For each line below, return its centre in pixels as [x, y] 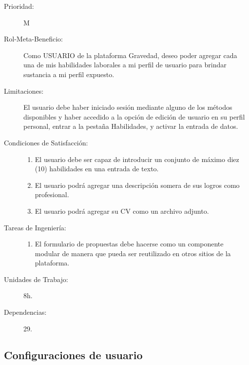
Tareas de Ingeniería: [35, 227]
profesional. [52, 194]
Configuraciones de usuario [73, 355]
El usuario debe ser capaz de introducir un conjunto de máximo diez [137, 159]
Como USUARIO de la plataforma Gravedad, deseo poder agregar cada [130, 55]
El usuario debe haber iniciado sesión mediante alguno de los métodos [128, 107]
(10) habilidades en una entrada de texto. [97, 169]
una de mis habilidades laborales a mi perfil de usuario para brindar [125, 65]
